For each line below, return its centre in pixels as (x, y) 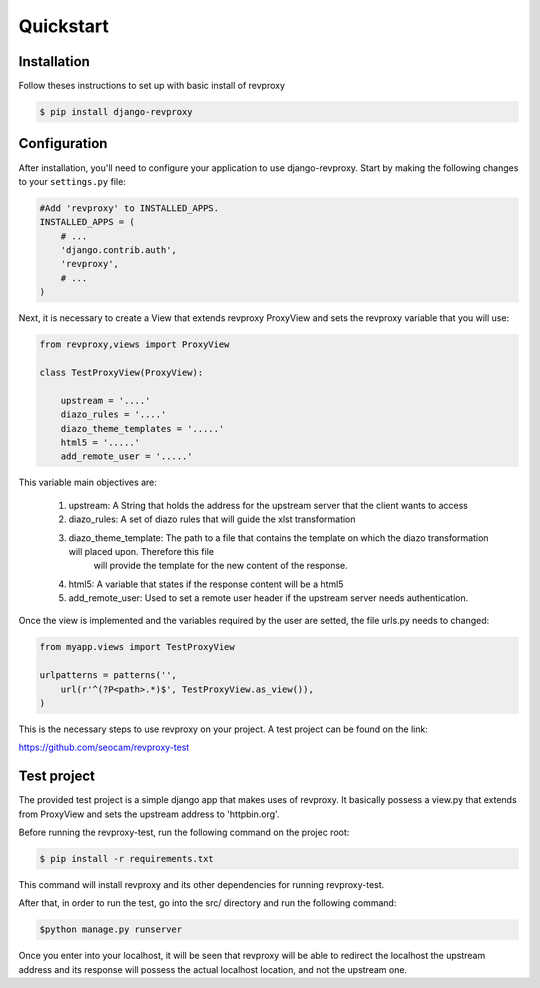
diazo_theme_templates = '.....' (142, 428)
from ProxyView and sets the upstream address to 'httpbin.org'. (149, 814)
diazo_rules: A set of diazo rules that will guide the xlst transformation (212, 519)
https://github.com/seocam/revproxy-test (104, 747)
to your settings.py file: (72, 181)
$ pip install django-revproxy (116, 112)
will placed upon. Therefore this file (141, 551)
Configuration (63, 143)
